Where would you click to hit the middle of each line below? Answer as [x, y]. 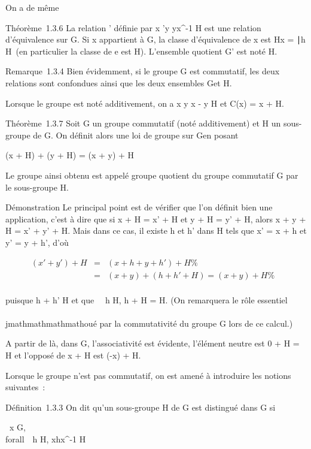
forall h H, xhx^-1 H [46, 439]
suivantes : [25, 387]
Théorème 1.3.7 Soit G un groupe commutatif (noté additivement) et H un [143, 123]
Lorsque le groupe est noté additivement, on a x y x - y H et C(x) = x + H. [145, 103]
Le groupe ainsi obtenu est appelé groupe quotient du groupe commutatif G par [152, 175]
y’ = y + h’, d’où [37, 242]
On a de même [32, 7]
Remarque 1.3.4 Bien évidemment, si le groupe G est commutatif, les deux [143, 71]
